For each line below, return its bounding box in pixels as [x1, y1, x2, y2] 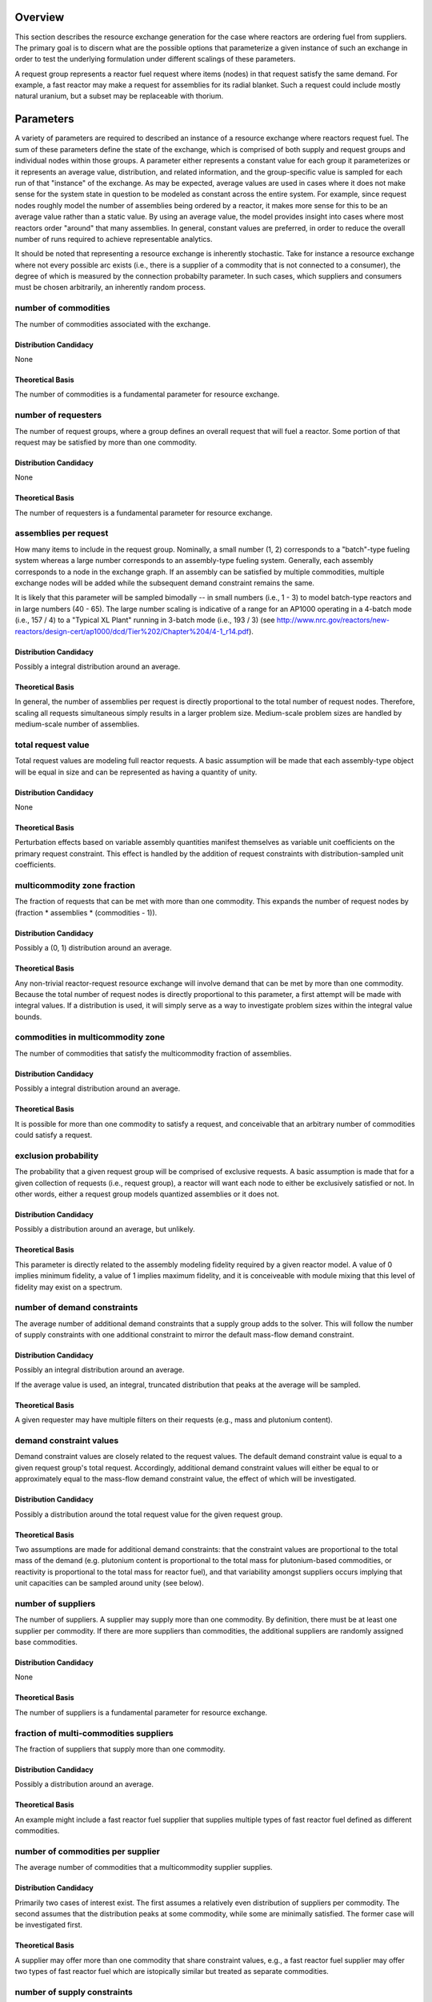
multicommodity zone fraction [14, 879, 136, 890]
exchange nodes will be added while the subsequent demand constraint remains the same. [14, 578, 315, 588]
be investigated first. [14, 1920, 83, 1930]
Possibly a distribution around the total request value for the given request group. [14, 1510, 283, 1519]
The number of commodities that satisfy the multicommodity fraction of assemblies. [14, 1048, 292, 1058]
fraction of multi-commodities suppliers [14, 1727, 174, 1739]
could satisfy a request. [14, 1130, 93, 1140]
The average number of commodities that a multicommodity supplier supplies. [14, 1863, 273, 1872]
